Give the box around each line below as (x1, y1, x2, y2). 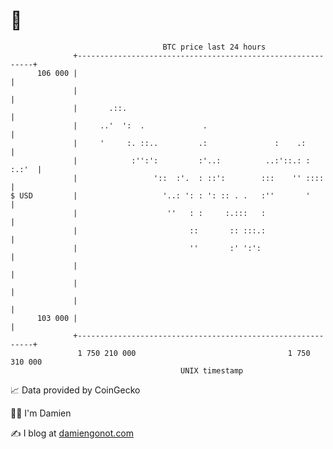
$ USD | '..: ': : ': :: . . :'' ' (10, 190, 311, 201)
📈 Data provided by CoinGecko (10, 384, 141, 396)
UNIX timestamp (180, 365, 244, 376)
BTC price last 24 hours (162, 42, 267, 52)
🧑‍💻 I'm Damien (10, 407, 72, 419)
